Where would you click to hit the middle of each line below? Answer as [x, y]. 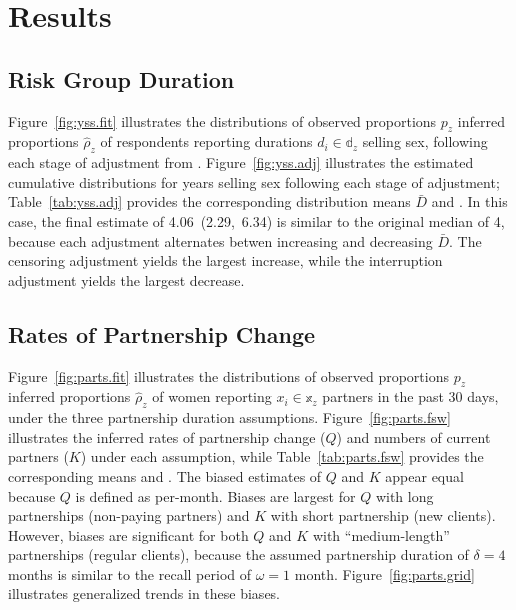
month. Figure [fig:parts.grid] [384, 573]
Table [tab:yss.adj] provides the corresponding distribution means [209, 201]
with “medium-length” [381, 534]
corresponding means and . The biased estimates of [165, 475]
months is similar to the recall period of [130, 573]
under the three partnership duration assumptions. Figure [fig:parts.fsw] [229, 417]
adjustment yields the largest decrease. [126, 279]
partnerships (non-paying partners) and [129, 515]
